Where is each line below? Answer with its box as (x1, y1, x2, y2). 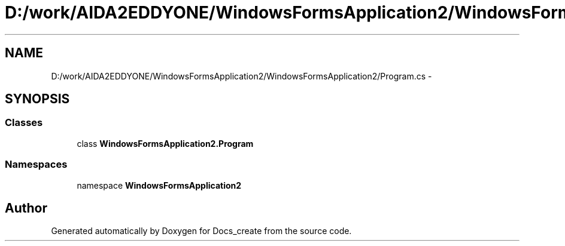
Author (5, 200, 47, 216)
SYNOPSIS (5, 91, 70, 107)
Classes (5, 116, 43, 129)
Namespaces (5, 158, 68, 171)
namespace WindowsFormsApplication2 (77, 180, 242, 190)
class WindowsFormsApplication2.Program (77, 138, 254, 149)
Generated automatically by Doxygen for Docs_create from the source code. (51, 226, 352, 236)
